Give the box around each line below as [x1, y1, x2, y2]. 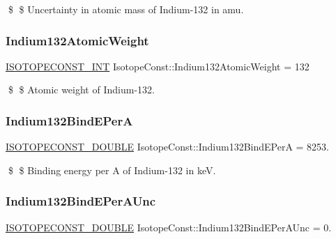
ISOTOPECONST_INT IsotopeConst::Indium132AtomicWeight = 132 [6, 59, 310, 73]
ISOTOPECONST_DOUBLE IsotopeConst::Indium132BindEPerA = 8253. [6, 139, 330, 154]
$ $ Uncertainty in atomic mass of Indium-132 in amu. [8, 2, 244, 16]
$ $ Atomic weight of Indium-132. [8, 82, 155, 97]
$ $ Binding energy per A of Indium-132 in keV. [8, 162, 216, 177]
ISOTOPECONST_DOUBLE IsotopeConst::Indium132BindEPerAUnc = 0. [6, 219, 332, 234]
